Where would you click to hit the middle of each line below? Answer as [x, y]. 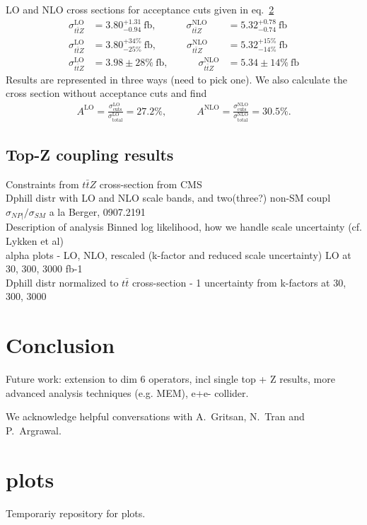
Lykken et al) [35, 240]
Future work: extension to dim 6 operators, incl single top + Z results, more [170, 379]
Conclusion [60, 345]
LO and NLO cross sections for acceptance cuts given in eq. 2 [140, 9]
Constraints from [42, 184]
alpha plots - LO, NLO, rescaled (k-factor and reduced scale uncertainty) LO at [179, 254]
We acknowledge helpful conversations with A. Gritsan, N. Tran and [155, 416]
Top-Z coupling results [90, 154]
